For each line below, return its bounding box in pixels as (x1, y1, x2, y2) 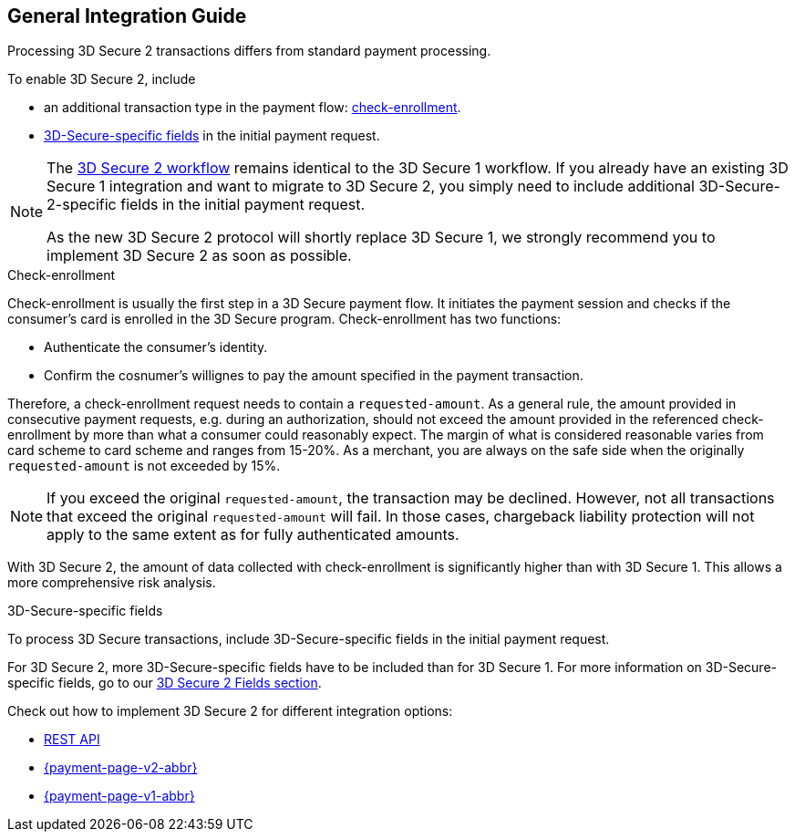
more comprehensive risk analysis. (7, 575, 216, 591)
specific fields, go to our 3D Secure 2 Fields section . (7, 675, 322, 691)
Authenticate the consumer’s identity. (44, 339, 268, 356)
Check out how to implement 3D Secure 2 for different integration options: (7, 703, 453, 720)
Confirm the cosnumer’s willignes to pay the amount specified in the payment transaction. (44, 368, 583, 384)
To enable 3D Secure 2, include (7, 71, 196, 88)
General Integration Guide (7, 5, 247, 27)
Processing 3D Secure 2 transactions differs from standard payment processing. (7, 43, 491, 59)
